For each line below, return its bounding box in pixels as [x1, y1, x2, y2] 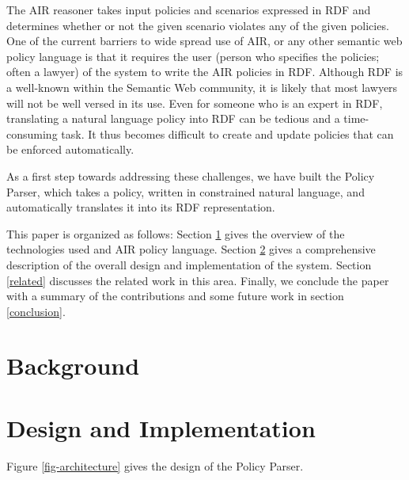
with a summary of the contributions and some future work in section [6, 288, 344, 304]
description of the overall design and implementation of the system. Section [6, 256, 372, 272]
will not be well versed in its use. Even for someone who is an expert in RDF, [6, 94, 383, 111]
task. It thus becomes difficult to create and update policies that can [61, 125, 394, 142]
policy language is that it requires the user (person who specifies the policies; [6, 48, 380, 64]
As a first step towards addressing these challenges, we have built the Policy [6, 167, 375, 184]
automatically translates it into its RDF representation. [6, 199, 275, 215]
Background [6, 349, 140, 382]
